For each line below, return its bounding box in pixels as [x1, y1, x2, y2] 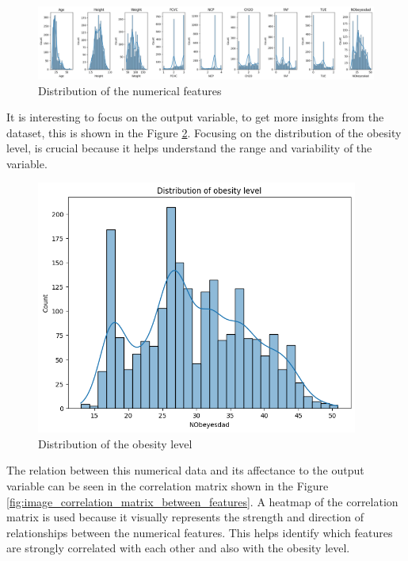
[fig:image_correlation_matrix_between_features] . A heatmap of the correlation [6, 493, 398, 509]
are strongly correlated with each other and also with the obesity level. [6, 540, 350, 556]
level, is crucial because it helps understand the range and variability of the [6, 140, 372, 156]
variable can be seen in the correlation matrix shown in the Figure [6, 478, 329, 494]
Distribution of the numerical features [38, 82, 222, 98]
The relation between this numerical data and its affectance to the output [6, 462, 364, 478]
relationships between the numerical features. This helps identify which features [6, 524, 393, 540]
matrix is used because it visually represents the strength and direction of [6, 509, 364, 525]
